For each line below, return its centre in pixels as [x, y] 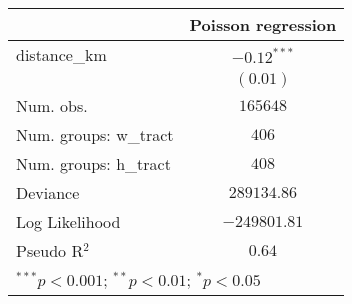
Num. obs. [52, 105]
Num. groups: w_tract [95, 134]
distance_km [61, 54]
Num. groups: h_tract [93, 163]
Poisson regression [263, 24]
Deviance [48, 192]
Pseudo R [50, 250]
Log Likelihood [68, 221]
